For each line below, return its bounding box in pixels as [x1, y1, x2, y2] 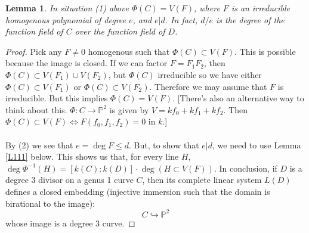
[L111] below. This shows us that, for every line [5, 150, 179, 163]
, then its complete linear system [142, 173, 262, 186]
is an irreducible [231, 2, 290, 14]
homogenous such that [88, 45, 170, 57]
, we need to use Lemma [212, 138, 301, 151]
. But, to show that [128, 138, 199, 151]
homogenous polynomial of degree [5, 13, 126, 26]
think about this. [5, 103, 67, 116]
